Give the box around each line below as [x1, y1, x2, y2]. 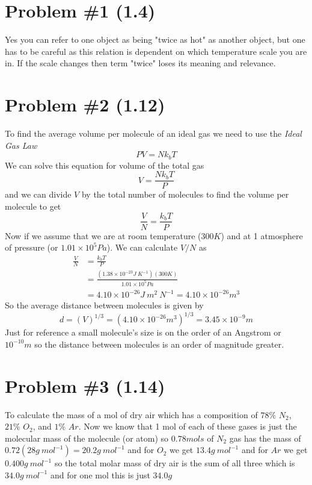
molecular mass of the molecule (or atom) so [5, 431, 169, 444]
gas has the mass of [229, 431, 301, 444]
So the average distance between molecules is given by [5, 299, 204, 311]
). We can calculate [106, 241, 178, 254]
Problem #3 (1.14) [5, 373, 165, 398]
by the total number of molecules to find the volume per [81, 188, 289, 201]
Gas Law [5, 139, 37, 151]
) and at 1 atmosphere [221, 229, 303, 242]
